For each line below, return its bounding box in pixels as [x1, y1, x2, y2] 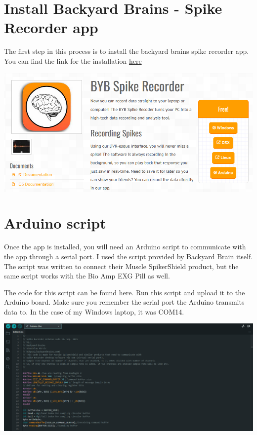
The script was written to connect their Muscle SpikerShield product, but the [4, 261, 239, 271]
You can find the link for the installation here [4, 55, 142, 66]
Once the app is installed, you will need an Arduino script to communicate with [4, 241, 246, 252]
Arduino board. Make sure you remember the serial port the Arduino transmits [4, 297, 245, 307]
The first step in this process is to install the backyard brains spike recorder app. [4, 46, 249, 56]
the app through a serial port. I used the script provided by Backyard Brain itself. [4, 251, 253, 261]
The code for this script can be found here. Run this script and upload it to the [4, 287, 245, 297]
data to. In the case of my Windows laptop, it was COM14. [4, 306, 184, 316]
